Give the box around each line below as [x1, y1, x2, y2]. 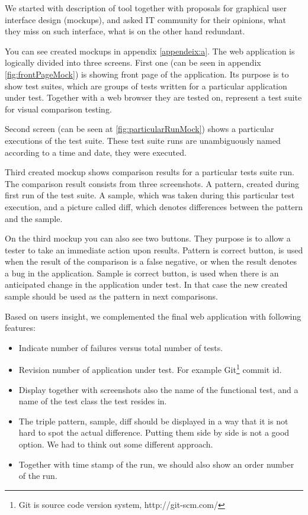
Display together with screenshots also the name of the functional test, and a [18, 383, 299, 395]
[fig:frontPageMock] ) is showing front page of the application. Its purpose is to [5, 67, 289, 80]
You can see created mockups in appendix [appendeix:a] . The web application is [5, 44, 295, 57]
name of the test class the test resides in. [18, 395, 167, 407]
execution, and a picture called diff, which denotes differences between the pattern [5, 200, 303, 213]
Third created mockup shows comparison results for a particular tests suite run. [5, 166, 294, 178]
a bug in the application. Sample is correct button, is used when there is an [5, 266, 279, 279]
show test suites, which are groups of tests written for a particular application [5, 79, 287, 92]
